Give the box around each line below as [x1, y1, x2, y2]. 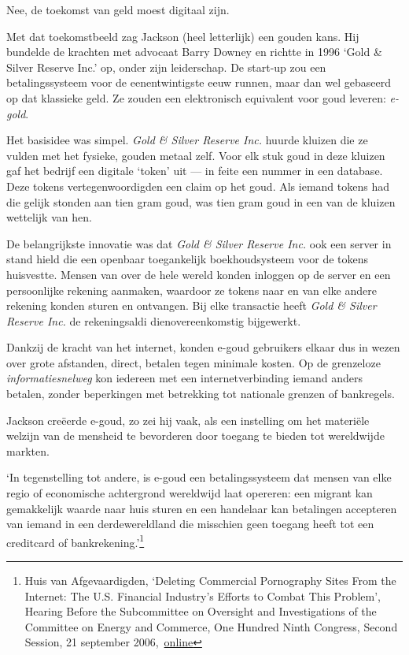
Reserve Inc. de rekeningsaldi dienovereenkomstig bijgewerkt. [6, 312, 301, 329]
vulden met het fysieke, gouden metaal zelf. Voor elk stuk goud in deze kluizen [6, 147, 385, 163]
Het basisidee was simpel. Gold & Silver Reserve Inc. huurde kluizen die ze [6, 132, 368, 148]
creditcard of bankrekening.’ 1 [6, 531, 145, 550]
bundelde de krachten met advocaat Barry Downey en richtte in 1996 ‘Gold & [6, 43, 382, 60]
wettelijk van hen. [6, 209, 92, 225]
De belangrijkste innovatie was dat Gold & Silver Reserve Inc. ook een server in [6, 235, 392, 251]
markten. [6, 442, 50, 459]
